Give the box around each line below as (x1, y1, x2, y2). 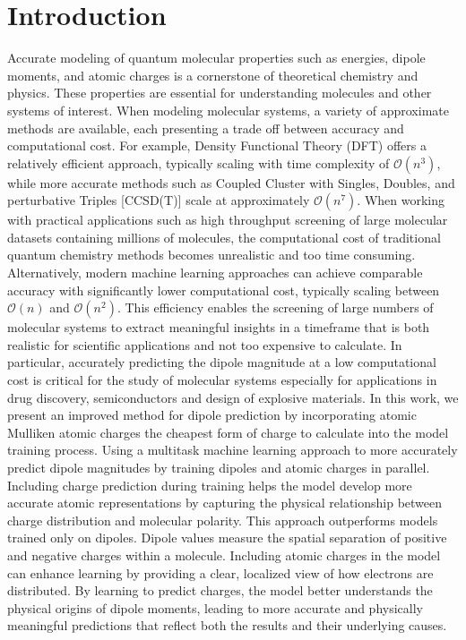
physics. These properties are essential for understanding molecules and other (7, 83, 432, 102)
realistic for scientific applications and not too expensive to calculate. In (7, 335, 402, 354)
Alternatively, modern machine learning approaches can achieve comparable (7, 263, 423, 282)
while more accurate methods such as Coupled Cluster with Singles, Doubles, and (7, 173, 455, 192)
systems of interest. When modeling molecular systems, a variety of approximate (7, 100, 449, 119)
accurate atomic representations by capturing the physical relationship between (7, 493, 443, 512)
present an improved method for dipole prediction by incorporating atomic (7, 405, 417, 424)
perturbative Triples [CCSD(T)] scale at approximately (7, 191, 310, 209)
